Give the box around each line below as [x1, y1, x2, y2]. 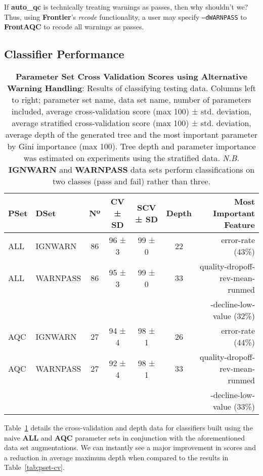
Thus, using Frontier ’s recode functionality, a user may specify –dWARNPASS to [4, 11, 247, 22]
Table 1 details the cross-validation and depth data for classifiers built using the [4, 422, 253, 433]
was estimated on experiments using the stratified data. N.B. [23, 152, 240, 164]
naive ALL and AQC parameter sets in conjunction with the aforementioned [4, 432, 245, 443]
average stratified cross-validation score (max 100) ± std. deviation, [12, 117, 251, 129]
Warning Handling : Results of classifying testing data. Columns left [7, 82, 256, 94]
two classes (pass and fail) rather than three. [52, 175, 211, 187]
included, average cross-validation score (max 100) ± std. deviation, [11, 105, 252, 117]
